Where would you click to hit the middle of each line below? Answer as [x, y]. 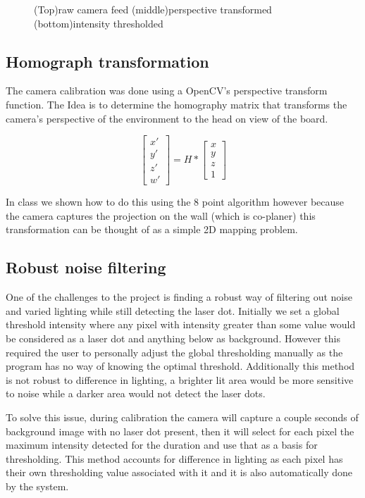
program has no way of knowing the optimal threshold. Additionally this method [180, 366]
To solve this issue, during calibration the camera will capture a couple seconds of [182, 417]
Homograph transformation [107, 61]
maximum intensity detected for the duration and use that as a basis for [162, 445]
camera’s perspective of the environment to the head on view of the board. [167, 118]
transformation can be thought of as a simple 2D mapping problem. [152, 229]
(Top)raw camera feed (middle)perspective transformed [153, 9]
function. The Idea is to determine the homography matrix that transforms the [177, 104]
